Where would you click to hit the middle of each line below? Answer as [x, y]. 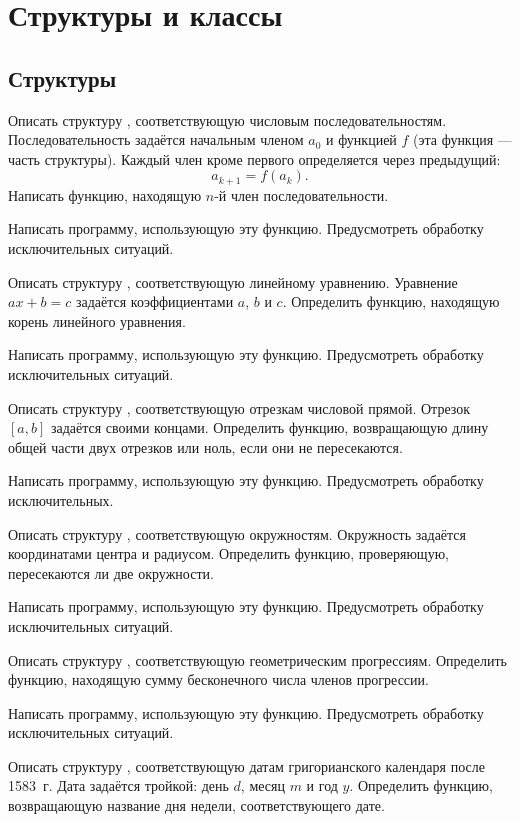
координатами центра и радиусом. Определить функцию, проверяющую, [228, 553]
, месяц [262, 785]
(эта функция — [462, 139]
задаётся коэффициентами [154, 301]
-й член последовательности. [301, 194]
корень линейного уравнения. [97, 320]
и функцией [361, 139]
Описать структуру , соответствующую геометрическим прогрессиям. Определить [257, 659]
